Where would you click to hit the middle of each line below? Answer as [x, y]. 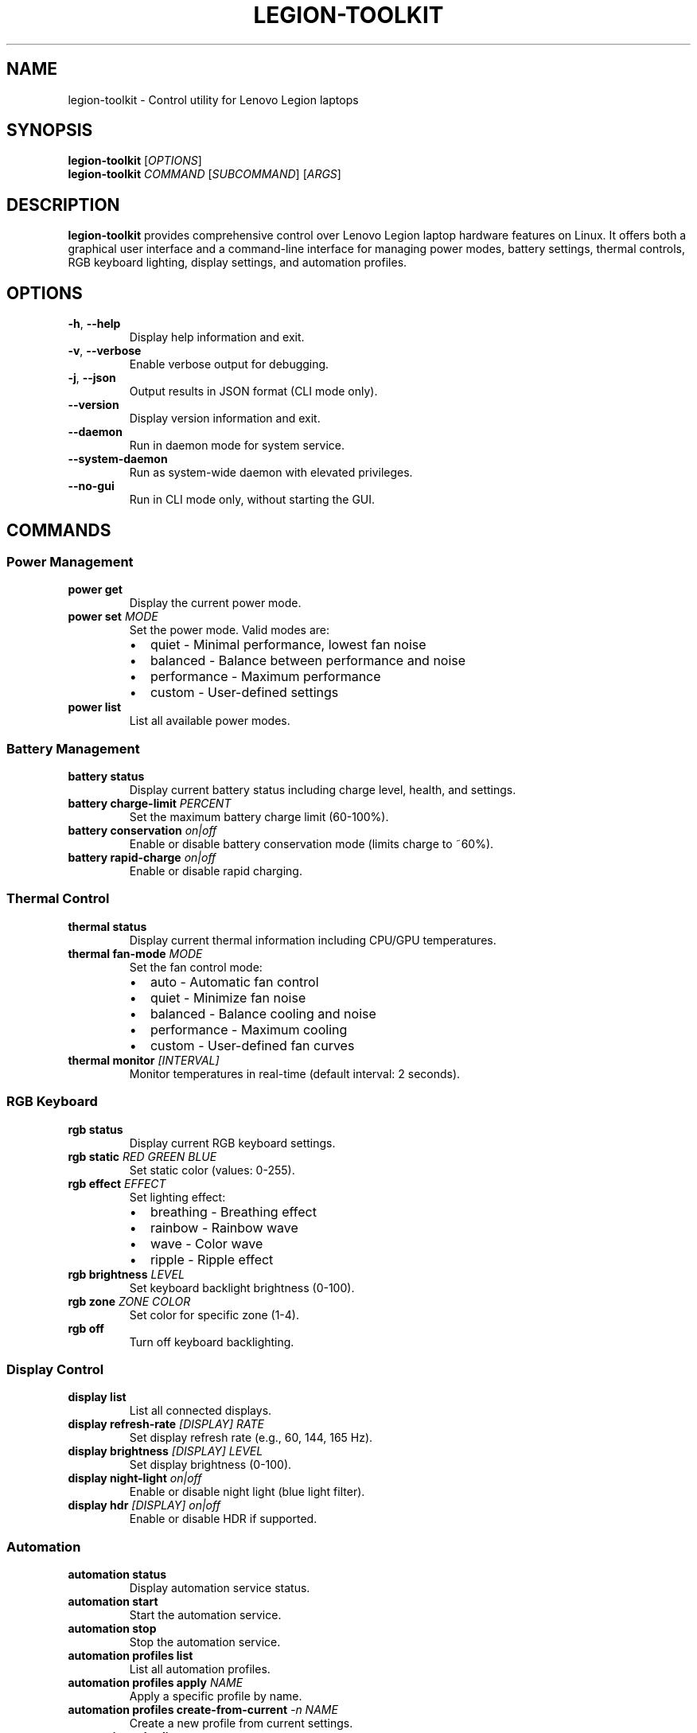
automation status [117, 1575]
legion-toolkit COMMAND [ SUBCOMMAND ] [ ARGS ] [204, 174]
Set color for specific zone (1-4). [214, 1314]
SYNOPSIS [50, 130]
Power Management [70, 561]
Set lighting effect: [177, 1197]
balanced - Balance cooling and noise [263, 1013]
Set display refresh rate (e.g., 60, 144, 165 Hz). [251, 1438]
